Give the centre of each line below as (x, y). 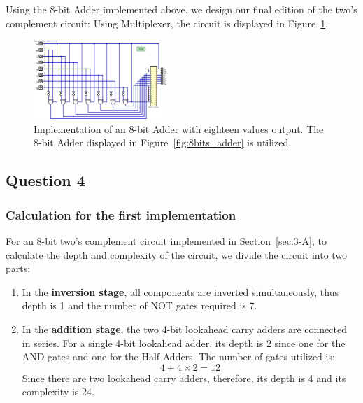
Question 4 (45, 180)
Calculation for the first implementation (121, 214)
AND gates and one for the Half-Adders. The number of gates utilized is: (178, 356)
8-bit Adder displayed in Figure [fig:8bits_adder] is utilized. (163, 142)
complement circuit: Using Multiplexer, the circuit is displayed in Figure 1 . (167, 23)
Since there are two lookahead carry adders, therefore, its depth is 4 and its (184, 377)
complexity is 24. (58, 391)
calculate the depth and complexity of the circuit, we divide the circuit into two (177, 254)
